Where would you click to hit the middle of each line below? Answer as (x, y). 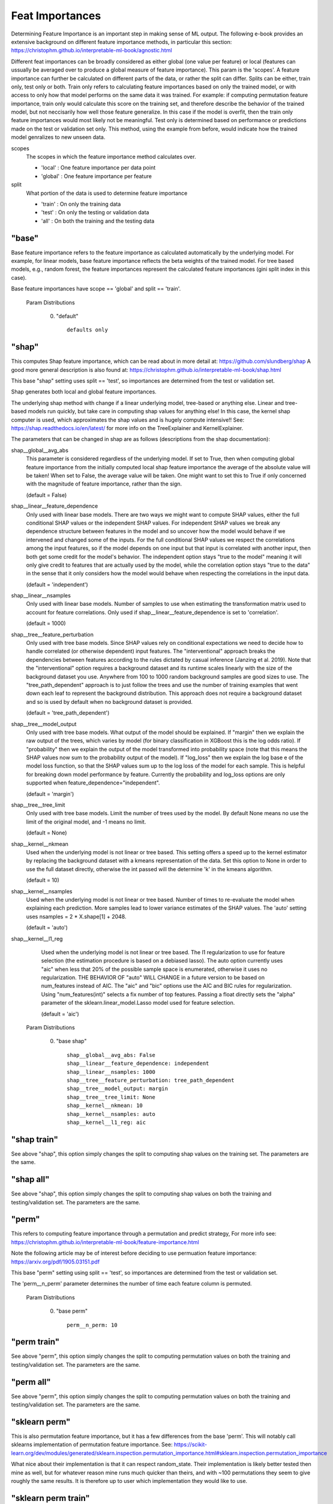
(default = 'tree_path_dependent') (68, 713)
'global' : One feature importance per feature (97, 176)
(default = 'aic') (60, 1014)
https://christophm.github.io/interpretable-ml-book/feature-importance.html (105, 1242)
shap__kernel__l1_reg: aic (106, 1122)
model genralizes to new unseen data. (58, 137)
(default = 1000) (46, 623)
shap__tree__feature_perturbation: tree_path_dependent (151, 1080)
